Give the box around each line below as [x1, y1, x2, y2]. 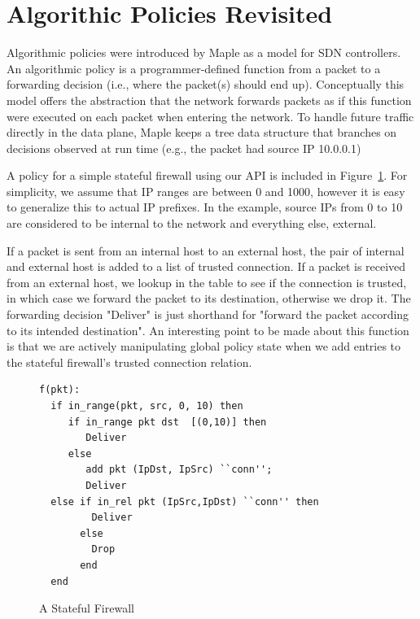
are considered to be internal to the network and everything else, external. [7, 215, 377, 232]
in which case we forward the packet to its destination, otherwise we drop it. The [7, 290, 411, 307]
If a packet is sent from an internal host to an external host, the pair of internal [7, 242, 405, 259]
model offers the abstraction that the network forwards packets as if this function [7, 91, 412, 108]
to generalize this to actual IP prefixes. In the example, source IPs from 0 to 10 [7, 198, 403, 216]
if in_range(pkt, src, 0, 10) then [50, 400, 243, 412]
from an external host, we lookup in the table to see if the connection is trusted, [7, 273, 407, 290]
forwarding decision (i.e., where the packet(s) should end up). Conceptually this [7, 76, 405, 93]
